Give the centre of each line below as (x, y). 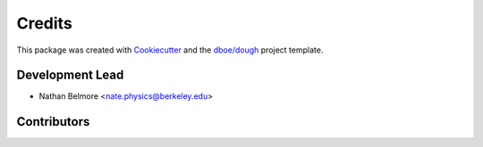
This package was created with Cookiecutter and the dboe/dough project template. (170, 50)
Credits (45, 23)
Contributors (53, 122)
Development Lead (70, 75)
